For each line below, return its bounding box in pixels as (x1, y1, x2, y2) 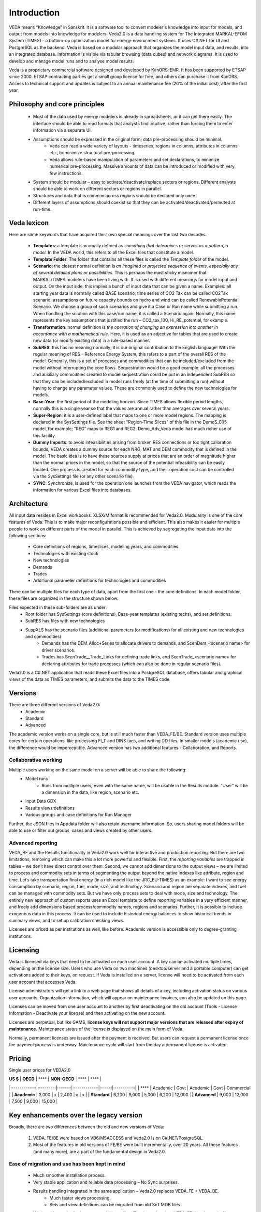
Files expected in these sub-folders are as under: (9, 604, 107, 610)
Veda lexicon (9, 219, 49, 227)
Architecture (9, 499, 48, 508)
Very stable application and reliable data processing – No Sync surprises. (33, 1179, 179, 1185)
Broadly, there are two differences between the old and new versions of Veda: (9, 1124, 164, 1130)
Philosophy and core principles (9, 100, 105, 108)
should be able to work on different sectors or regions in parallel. (33, 186, 162, 191)
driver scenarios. (42, 647, 75, 653)
